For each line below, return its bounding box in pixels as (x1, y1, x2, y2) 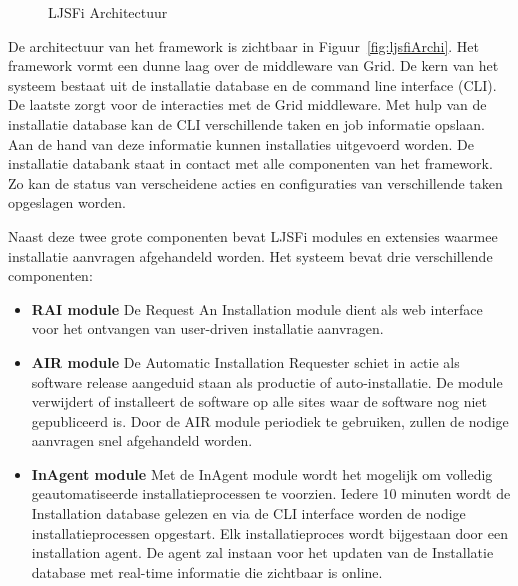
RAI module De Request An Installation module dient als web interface (31, 298, 483, 319)
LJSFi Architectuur (48, 2, 168, 22)
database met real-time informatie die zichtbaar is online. (31, 561, 383, 582)
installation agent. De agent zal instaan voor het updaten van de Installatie (31, 542, 494, 563)
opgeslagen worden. (8, 192, 126, 213)
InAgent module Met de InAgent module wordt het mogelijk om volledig (31, 463, 493, 484)
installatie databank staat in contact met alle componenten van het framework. (8, 153, 493, 174)
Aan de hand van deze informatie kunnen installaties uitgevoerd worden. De (8, 133, 474, 154)
